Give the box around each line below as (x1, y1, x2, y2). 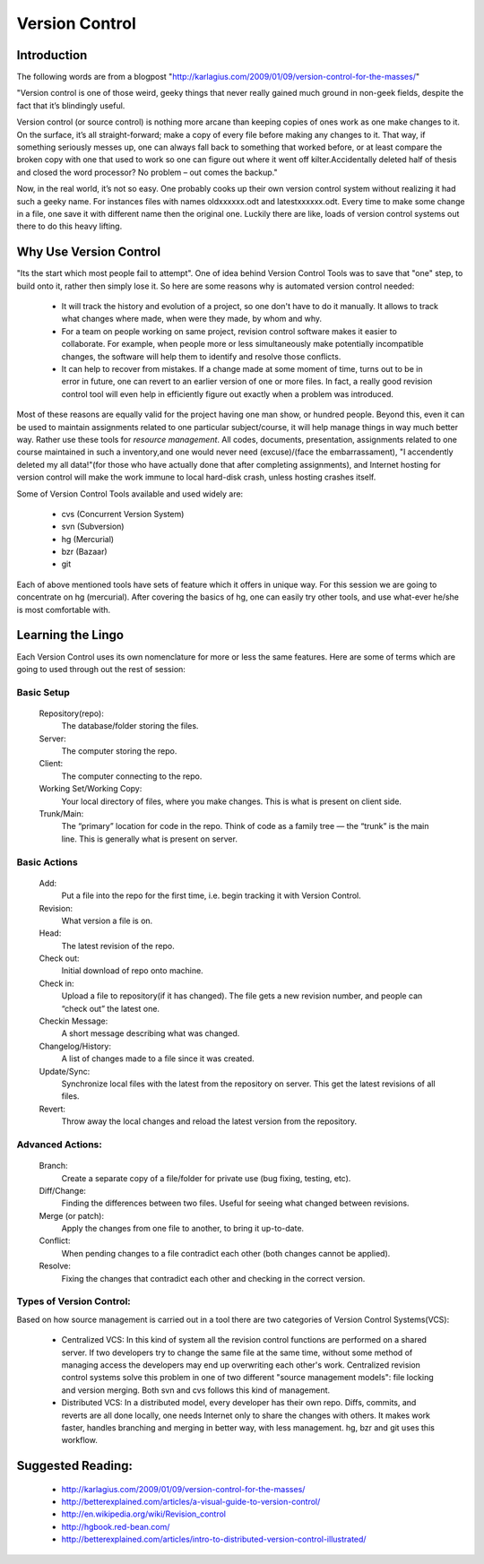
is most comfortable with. (16, 604, 111, 615)
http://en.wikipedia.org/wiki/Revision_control (61, 1508, 226, 1519)
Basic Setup (16, 686, 71, 698)
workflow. (61, 1435, 98, 1446)
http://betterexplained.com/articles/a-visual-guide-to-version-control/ (61, 1497, 321, 1508)
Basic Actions (16, 856, 78, 868)
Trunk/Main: (39, 808, 84, 819)
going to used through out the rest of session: (16, 663, 186, 674)
